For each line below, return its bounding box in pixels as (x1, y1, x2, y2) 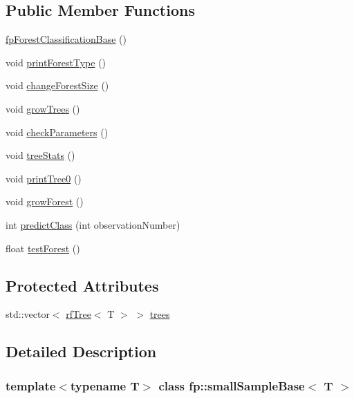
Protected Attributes (6, 274, 159, 296)
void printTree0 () (6, 171, 82, 185)
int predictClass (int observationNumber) (6, 217, 180, 231)
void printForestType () (6, 55, 106, 69)
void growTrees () (6, 101, 80, 115)
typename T (70, 377, 140, 394)
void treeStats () (6, 148, 75, 162)
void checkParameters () (6, 124, 109, 139)
